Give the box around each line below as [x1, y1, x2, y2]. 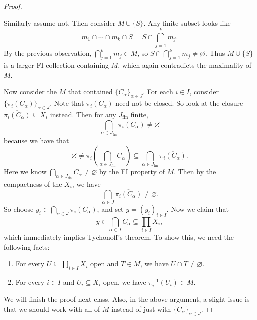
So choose [4, 203, 34, 214]
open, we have [103, 276, 146, 287]
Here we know [4, 166, 47, 177]
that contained [68, 86, 113, 97]
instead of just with [111, 303, 171, 314]
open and [90, 258, 119, 269]
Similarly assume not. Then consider [4, 17, 116, 28]
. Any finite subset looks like [143, 17, 231, 28]
